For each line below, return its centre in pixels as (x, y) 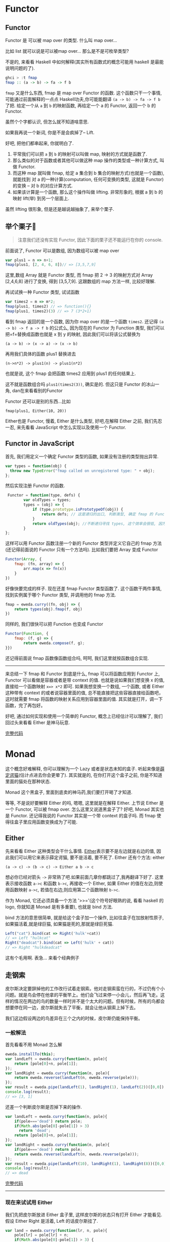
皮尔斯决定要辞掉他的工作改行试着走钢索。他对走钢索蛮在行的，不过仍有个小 (85, 988)
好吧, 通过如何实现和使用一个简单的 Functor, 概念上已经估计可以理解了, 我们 (84, 716)
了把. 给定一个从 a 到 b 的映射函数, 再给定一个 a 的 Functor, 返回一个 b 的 (80, 105)
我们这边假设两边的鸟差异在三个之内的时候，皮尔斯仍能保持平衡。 (74, 1018)
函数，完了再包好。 (25, 705)
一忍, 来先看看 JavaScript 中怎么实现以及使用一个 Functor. (66, 427)
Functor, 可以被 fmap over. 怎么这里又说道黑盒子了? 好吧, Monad (82, 809)
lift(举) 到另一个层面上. (46, 198)
